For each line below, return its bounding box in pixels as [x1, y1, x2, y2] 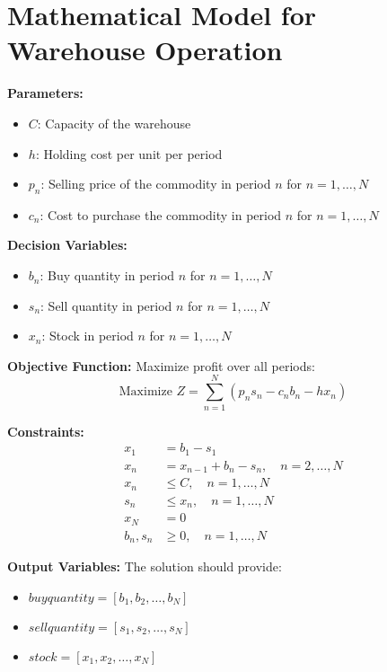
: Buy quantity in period [40, 266, 175, 285]
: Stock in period [41, 326, 134, 345]
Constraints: [7, 421, 84, 440]
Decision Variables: [7, 235, 128, 254]
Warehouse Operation [7, 31, 283, 68]
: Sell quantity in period [40, 296, 172, 314]
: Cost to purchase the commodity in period [40, 205, 282, 224]
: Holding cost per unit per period [35, 144, 223, 163]
